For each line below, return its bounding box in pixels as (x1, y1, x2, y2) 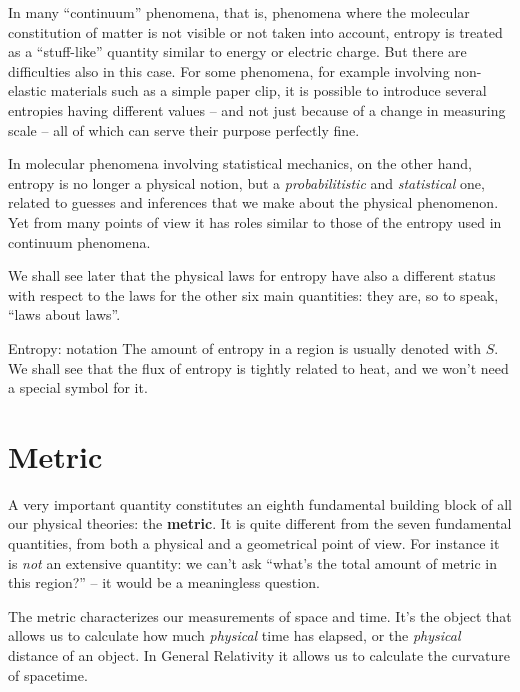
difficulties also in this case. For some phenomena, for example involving (8, 60, 450, 81)
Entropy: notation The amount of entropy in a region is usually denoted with (8, 337, 482, 358)
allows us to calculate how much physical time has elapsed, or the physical (8, 625, 461, 646)
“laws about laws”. (8, 304, 121, 325)
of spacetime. (8, 664, 88, 685)
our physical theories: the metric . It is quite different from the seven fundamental (8, 513, 512, 534)
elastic (8, 80, 47, 101)
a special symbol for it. (8, 377, 148, 398)
